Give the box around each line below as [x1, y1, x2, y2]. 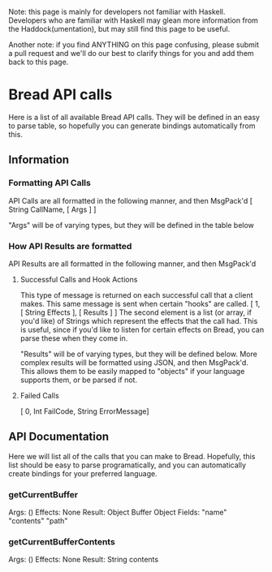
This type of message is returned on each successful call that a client [19, 290, 253, 299]
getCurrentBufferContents [8, 535, 115, 547]
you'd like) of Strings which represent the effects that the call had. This [19, 316, 258, 325]
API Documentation [8, 430, 110, 444]
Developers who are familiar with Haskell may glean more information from [8, 15, 258, 25]
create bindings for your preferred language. [8, 468, 158, 478]
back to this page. [8, 57, 69, 67]
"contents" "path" [8, 516, 68, 526]
